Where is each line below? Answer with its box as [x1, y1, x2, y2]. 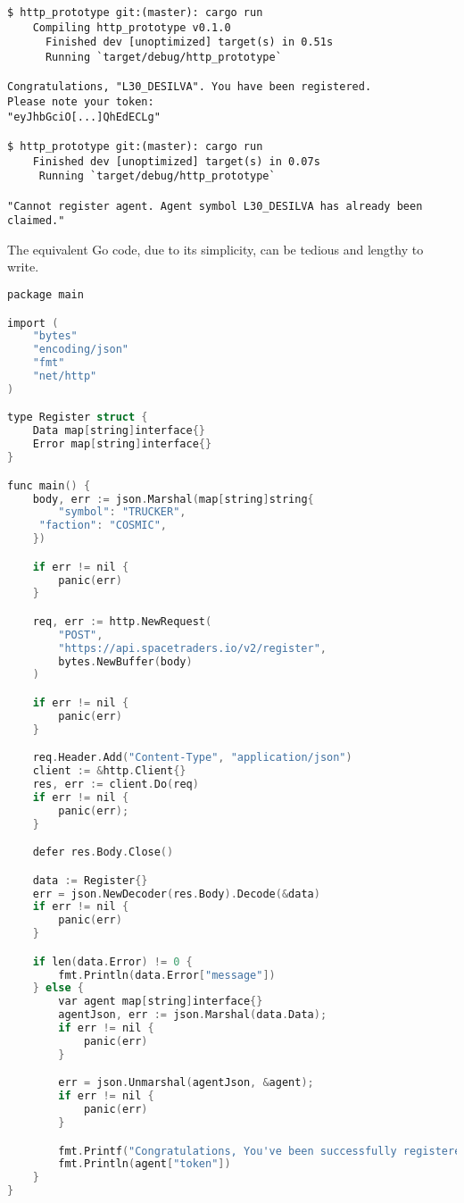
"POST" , [58, 628, 104, 641]
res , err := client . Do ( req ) [32, 778, 199, 790]
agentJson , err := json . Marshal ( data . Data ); [58, 1008, 327, 1022]
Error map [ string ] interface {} [32, 438, 212, 451]
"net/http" [32, 370, 97, 383]
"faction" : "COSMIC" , [38, 519, 168, 532]
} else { [32, 982, 84, 995]
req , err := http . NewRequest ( [32, 614, 212, 628]
